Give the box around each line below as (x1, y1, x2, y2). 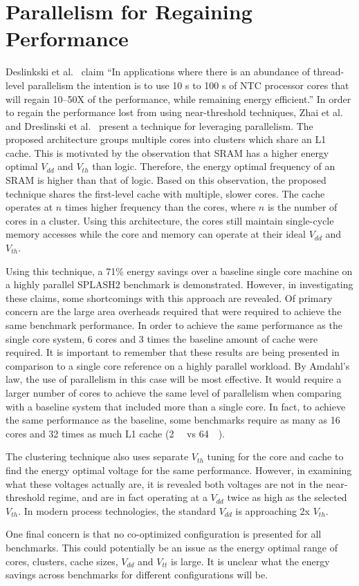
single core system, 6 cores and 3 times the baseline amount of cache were (6, 331, 318, 346)
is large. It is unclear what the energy (171, 554, 330, 568)
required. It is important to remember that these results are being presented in (6, 345, 340, 359)
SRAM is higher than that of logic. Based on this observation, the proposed (6, 173, 326, 187)
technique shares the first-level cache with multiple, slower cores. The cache (6, 186, 325, 200)
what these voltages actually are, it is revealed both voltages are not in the (6, 476, 323, 491)
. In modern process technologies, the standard (18, 503, 217, 518)
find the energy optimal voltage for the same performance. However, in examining (6, 462, 352, 477)
